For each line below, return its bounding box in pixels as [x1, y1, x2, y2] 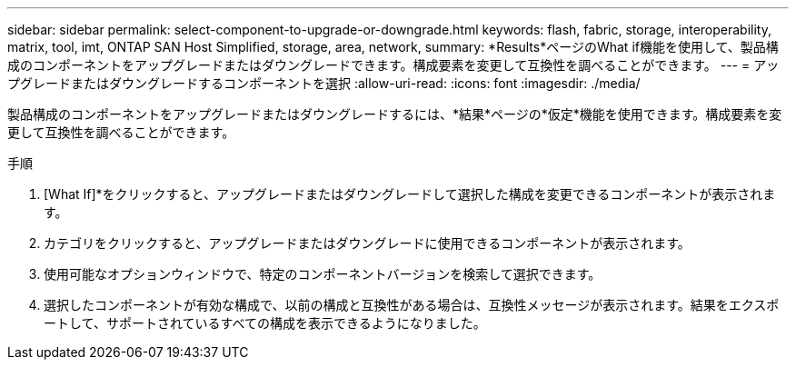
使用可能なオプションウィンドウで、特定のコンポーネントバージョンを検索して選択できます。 [44, 266, 602, 282]
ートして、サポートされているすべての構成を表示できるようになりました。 [44, 315, 486, 331]
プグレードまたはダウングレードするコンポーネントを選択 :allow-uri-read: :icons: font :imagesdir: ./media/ [7, 75, 641, 91]
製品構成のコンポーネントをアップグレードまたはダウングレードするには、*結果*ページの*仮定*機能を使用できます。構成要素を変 [7, 106, 782, 122]
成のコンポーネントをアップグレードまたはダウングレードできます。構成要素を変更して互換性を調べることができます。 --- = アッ [7, 57, 780, 73]
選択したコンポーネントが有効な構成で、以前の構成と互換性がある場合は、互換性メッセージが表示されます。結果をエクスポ [44, 297, 780, 312]
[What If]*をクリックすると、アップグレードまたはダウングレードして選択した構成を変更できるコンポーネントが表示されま [44, 186, 776, 202]
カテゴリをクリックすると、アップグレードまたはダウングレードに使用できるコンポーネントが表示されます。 [44, 235, 691, 251]
